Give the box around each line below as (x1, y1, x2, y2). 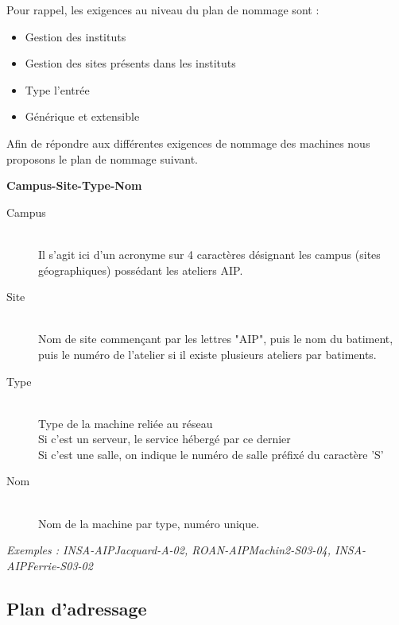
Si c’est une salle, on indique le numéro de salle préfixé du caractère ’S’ (38, 446, 384, 462)
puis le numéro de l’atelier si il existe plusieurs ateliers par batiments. (38, 345, 377, 362)
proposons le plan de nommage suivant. (6, 150, 198, 167)
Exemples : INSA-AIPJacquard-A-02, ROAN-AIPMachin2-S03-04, (6, 542, 331, 558)
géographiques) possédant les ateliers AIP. (38, 261, 243, 278)
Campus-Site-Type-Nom (6, 177, 142, 194)
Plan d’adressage (6, 596, 147, 620)
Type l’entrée (25, 81, 90, 98)
